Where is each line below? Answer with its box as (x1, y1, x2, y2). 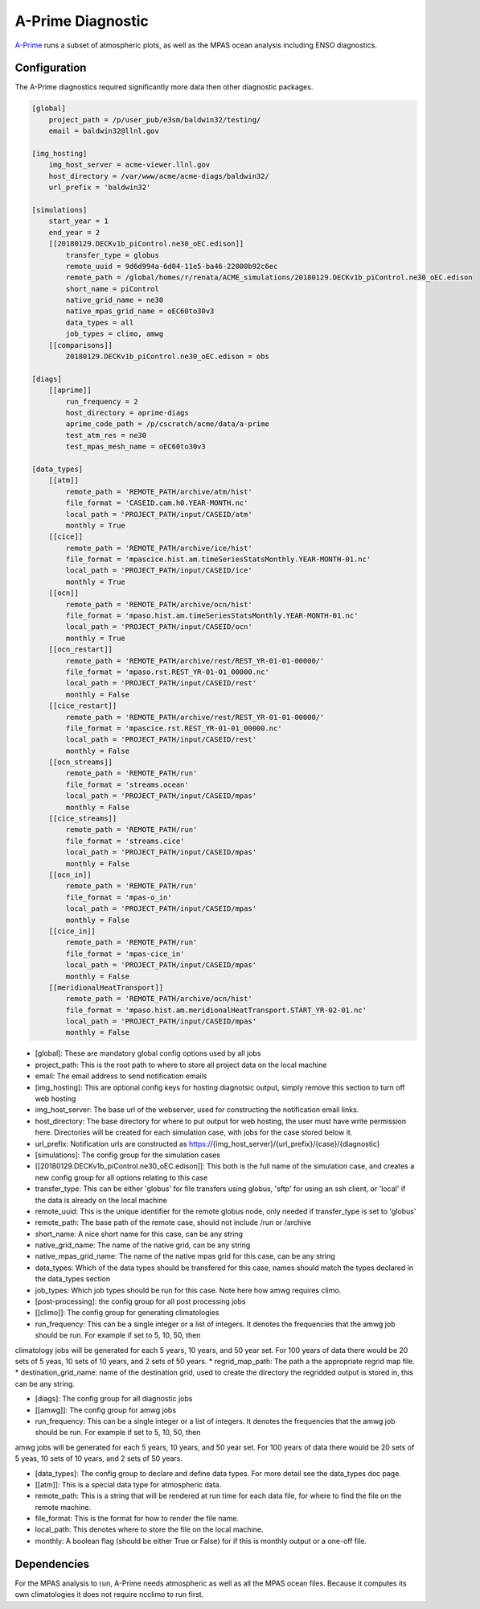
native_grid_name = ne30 (65, 296, 164, 305)
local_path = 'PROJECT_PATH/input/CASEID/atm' (65, 510, 252, 519)
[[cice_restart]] (48, 701, 117, 710)
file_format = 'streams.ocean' (65, 780, 189, 789)
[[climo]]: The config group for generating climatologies (35, 1308, 220, 1317)
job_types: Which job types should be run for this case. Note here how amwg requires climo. (35, 1285, 342, 1295)
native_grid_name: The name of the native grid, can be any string (35, 1240, 251, 1250)
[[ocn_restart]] (48, 645, 113, 654)
